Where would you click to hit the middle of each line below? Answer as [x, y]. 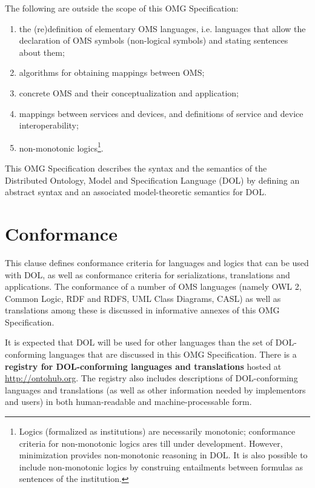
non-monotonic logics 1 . [61, 147]
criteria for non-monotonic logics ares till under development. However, [151, 443]
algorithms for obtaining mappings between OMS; [112, 72]
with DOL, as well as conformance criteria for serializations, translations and [148, 274]
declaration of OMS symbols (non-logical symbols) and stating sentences [154, 40]
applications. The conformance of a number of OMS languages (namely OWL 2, [153, 286]
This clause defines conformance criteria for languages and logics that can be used [157, 262]
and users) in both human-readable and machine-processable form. [128, 402]
